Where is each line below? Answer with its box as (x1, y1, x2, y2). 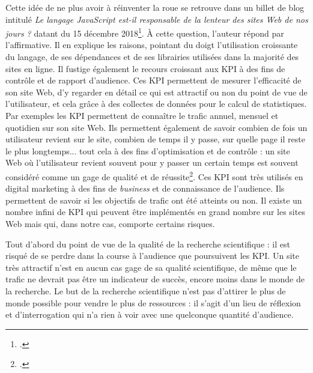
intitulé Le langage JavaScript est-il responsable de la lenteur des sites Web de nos (5, 13, 308, 25)
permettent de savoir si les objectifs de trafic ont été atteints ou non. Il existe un (5, 193, 302, 206)
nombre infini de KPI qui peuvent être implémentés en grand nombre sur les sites (5, 205, 305, 218)
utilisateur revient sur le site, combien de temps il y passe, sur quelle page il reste (5, 133, 305, 145)
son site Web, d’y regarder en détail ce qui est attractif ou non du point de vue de (5, 85, 308, 98)
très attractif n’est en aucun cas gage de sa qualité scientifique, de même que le (5, 261, 297, 273)
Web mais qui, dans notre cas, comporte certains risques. (5, 217, 215, 229)
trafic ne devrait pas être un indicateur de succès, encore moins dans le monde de (5, 273, 305, 285)
